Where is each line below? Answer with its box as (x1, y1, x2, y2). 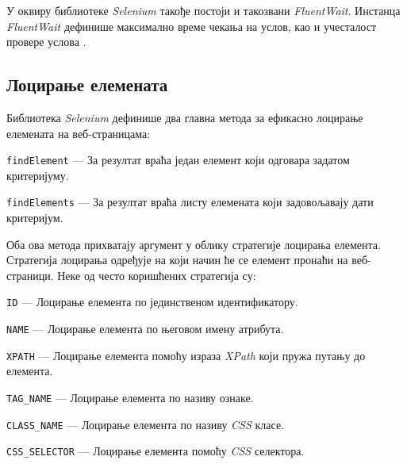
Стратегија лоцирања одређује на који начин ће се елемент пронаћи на (6, 251, 348, 268)
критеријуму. (6, 167, 69, 183)
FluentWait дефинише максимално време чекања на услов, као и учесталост (6, 17, 377, 34)
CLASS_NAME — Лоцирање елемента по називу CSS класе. (6, 416, 285, 432)
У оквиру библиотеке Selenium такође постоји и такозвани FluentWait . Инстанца (6, 2, 401, 18)
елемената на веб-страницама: (6, 125, 151, 141)
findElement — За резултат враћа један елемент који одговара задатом (6, 151, 350, 168)
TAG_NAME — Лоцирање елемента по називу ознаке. (6, 389, 254, 406)
